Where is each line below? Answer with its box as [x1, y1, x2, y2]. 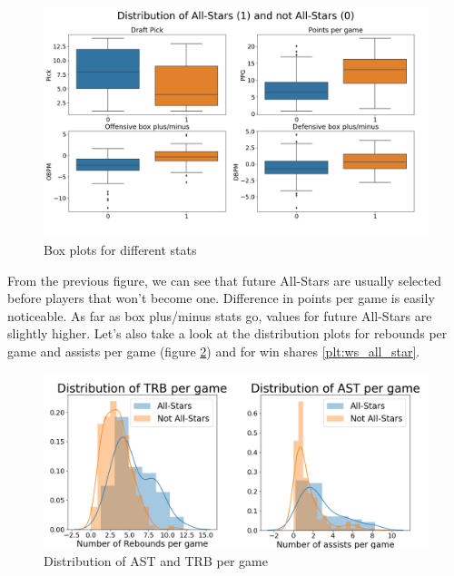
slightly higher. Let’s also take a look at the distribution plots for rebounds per [7, 324, 448, 343]
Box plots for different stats [44, 240, 197, 259]
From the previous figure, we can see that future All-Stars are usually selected [7, 270, 441, 289]
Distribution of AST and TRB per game [44, 552, 268, 571]
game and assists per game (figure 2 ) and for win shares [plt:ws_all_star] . [7, 341, 420, 360]
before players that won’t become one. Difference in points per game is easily [7, 288, 435, 308]
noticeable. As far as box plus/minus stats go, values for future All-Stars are [7, 306, 432, 325]
